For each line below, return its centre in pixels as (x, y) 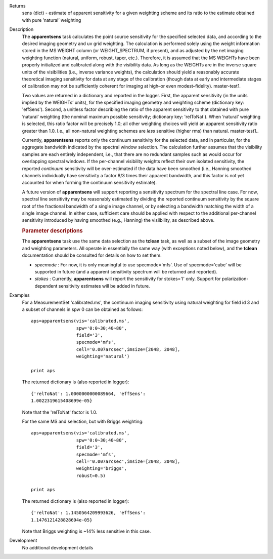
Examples (19, 295)
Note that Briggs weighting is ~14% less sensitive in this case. (86, 531)
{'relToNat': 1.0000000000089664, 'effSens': (88, 393)
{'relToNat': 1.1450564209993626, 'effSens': (88, 513)
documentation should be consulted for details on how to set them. (92, 255)
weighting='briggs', (102, 469)
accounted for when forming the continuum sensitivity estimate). (89, 183)
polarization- (235, 279)
